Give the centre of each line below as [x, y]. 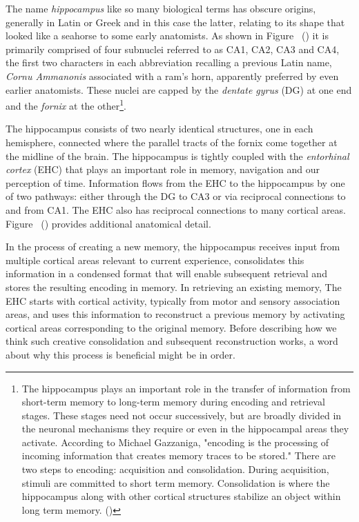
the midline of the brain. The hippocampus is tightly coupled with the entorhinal [177, 155]
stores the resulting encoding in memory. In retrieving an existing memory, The [174, 287]
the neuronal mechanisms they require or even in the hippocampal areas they [185, 429]
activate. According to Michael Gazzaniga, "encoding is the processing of [175, 442]
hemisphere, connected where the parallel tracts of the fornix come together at [172, 142]
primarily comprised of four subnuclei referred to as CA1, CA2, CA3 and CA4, [173, 49]
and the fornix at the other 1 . [66, 104]
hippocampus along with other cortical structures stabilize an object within [181, 496]
